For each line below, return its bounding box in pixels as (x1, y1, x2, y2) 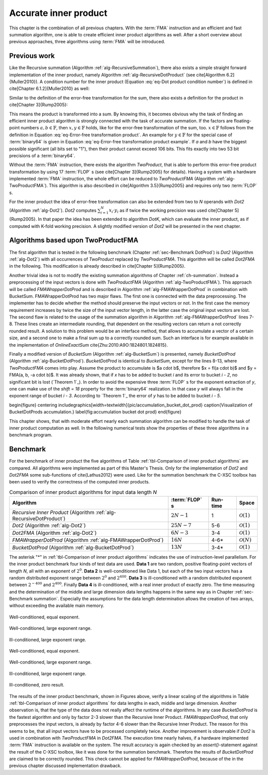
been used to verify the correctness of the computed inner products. (9, 479, 150, 485)
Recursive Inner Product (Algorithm (12, 509, 95, 516)
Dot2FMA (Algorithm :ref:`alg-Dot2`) (12, 529, 97, 536)
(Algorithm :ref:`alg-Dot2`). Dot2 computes (9, 207, 97, 213)
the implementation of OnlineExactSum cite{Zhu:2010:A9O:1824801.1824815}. (9, 342, 168, 348)
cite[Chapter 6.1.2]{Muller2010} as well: (9, 86, 90, 92)
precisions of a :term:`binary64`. (9, 152, 75, 159)
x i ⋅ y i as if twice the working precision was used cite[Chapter (109, 207, 234, 214)
